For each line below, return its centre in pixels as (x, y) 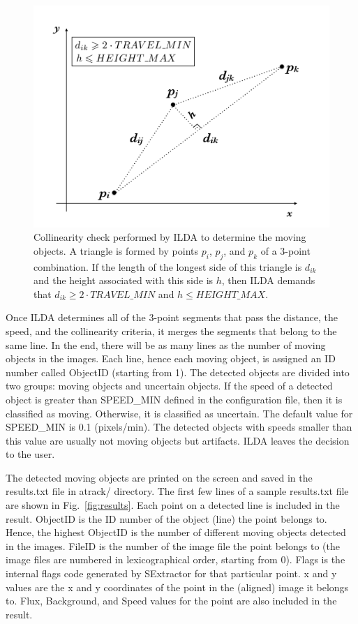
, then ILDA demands (268, 280)
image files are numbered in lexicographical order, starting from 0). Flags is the (176, 559)
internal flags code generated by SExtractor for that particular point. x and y (171, 573)
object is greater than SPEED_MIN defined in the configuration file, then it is (174, 399)
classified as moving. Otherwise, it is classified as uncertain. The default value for (179, 413)
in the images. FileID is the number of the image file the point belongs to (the (173, 545)
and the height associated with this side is (124, 280)
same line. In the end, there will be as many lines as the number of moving (166, 344)
